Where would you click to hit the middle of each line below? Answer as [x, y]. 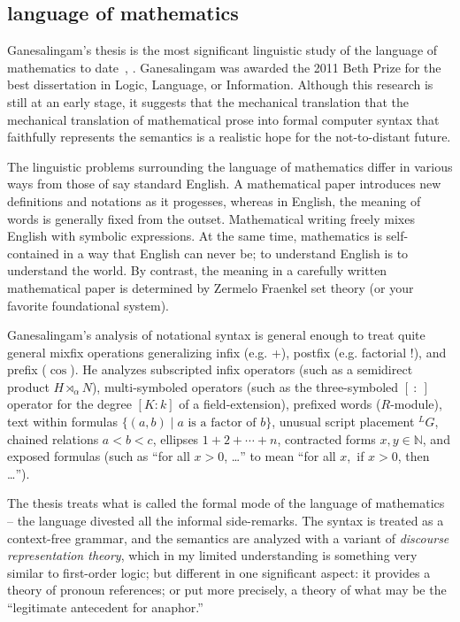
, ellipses [176, 438]
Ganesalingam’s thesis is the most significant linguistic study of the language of [222, 50]
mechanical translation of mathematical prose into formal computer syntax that [223, 119]
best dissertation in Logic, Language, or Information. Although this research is [220, 84]
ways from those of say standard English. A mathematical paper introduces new [224, 184]
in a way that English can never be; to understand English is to [236, 253]
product [28, 386]
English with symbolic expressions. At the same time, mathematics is [195, 236]
